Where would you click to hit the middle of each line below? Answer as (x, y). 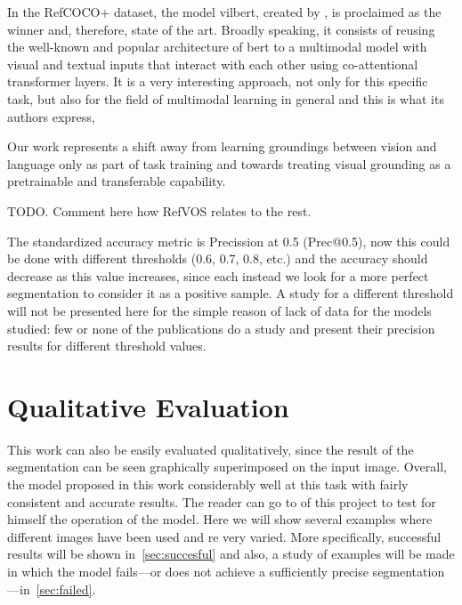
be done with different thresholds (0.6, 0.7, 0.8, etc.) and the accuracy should (218, 258)
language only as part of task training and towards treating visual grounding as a (229, 163)
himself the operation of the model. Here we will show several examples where (220, 519)
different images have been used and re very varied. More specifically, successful (224, 536)
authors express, (51, 116)
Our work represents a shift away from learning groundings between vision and (222, 146)
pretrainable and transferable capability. (117, 181)
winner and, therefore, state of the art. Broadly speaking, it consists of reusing (221, 29)
